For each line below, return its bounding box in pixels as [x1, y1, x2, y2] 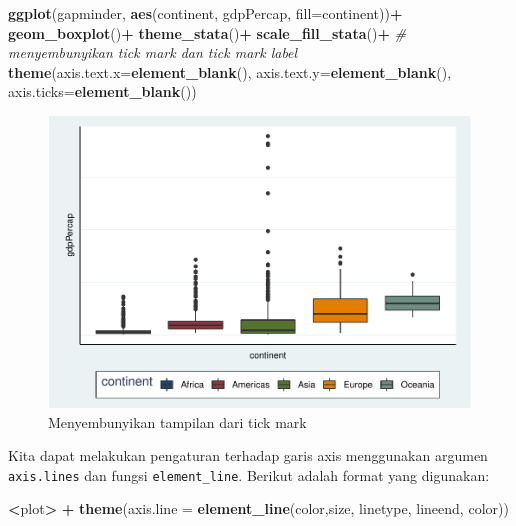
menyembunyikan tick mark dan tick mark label [8, 42, 298, 63]
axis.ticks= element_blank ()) [8, 81, 197, 102]
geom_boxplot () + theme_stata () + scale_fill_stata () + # [8, 22, 407, 43]
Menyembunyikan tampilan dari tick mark [48, 411, 307, 432]
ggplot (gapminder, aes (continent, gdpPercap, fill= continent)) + [8, 3, 403, 23]
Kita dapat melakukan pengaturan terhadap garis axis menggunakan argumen [8, 445, 488, 466]
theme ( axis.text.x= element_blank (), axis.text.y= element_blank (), [8, 61, 452, 82]
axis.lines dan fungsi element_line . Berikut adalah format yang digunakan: [8, 464, 490, 485]
